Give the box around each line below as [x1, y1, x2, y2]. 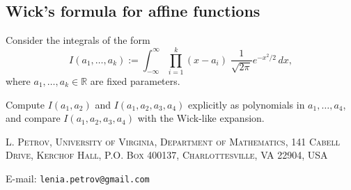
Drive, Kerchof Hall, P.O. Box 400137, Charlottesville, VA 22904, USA [6, 148, 328, 162]
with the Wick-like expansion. [137, 111, 265, 125]
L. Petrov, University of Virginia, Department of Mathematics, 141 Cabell [6, 134, 340, 148]
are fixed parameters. [90, 73, 180, 88]
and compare [6, 111, 61, 125]
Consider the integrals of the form [6, 33, 150, 47]
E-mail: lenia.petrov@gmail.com [6, 171, 150, 185]
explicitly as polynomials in [188, 97, 305, 111]
